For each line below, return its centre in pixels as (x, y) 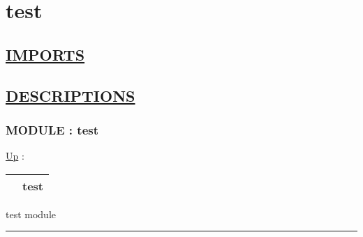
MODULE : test (52, 129)
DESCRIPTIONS (71, 95)
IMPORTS (45, 54)
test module (31, 214)
